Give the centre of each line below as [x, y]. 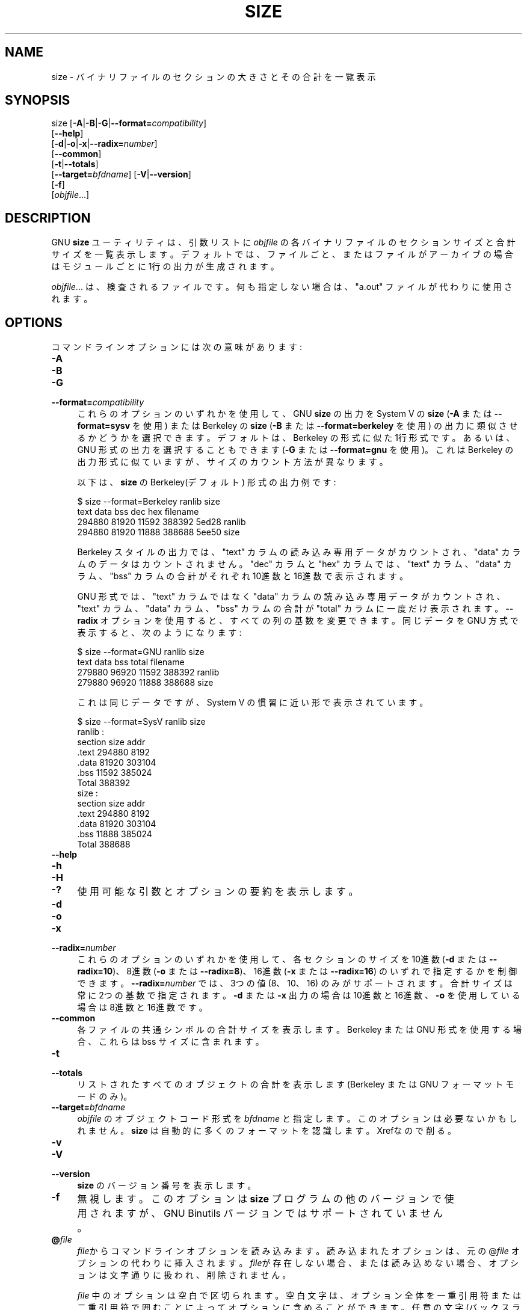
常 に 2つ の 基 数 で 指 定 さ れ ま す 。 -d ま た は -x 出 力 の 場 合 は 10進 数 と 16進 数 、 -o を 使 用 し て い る [299, 995]
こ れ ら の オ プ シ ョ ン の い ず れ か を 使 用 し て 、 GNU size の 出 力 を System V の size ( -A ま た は [285, 414]
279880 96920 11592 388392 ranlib [148, 672]
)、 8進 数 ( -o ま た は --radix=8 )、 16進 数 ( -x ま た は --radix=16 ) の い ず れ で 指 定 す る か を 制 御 [315, 971]
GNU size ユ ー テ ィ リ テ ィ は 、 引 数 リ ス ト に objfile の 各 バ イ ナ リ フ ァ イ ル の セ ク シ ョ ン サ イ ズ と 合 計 [283, 242]
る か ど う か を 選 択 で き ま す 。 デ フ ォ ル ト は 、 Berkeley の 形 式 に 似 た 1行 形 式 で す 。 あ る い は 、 [296, 438]
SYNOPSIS [38, 100]
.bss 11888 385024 [115, 834]
